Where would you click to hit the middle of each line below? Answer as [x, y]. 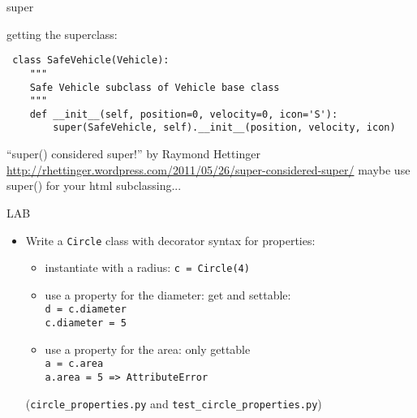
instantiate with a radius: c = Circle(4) [147, 267]
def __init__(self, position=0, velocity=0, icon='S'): [184, 114]
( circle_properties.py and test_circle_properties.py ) [174, 403]
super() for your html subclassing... [94, 185]
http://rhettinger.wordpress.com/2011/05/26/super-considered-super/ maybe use [208, 169]
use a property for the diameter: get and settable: [168, 294]
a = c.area [74, 364]
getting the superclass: [62, 34]
